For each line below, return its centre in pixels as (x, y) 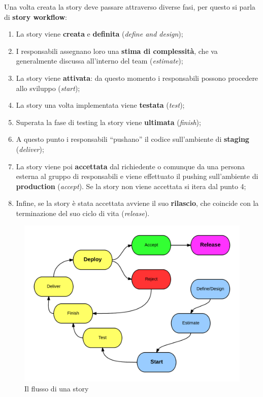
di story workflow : (36, 17)
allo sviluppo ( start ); (48, 88)
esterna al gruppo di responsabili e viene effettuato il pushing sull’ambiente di (137, 176)
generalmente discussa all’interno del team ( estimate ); (100, 61)
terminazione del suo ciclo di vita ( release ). (83, 213)
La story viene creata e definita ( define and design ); (100, 34)
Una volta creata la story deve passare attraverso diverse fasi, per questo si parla (130, 7)
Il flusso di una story (57, 389)
